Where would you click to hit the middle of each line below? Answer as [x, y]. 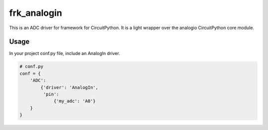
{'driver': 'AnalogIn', [69, 87]
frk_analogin [35, 13]
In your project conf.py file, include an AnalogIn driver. [65, 53]
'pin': [51, 94]
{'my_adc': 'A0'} [75, 101]
